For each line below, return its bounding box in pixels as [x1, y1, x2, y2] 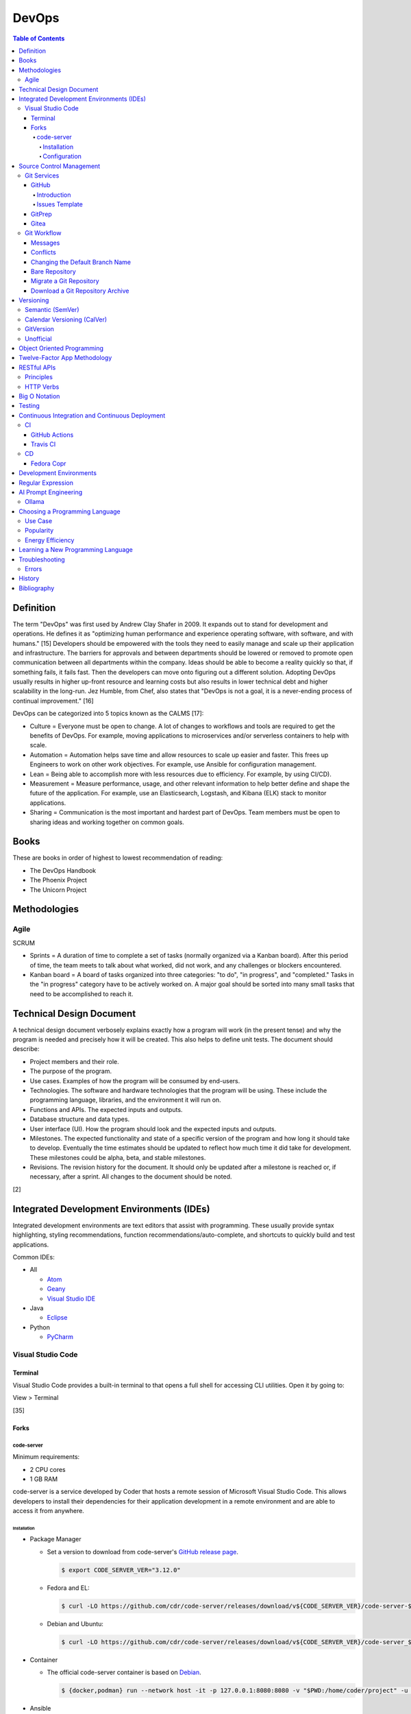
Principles [25, 373, 53, 381]
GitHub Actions [31, 431, 74, 439]
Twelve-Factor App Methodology [18, 354, 112, 362]
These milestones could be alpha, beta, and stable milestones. [29, 1153, 206, 1161]
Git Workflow [25, 229, 62, 237]
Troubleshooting [18, 555, 65, 564]
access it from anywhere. [12, 1507, 85, 1515]
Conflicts [31, 248, 56, 256]
